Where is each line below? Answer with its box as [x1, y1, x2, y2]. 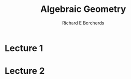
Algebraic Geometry [40, 3, 127, 15]
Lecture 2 [4, 66, 45, 77]
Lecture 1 [4, 42, 43, 54]
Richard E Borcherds [62, 20, 105, 26]
